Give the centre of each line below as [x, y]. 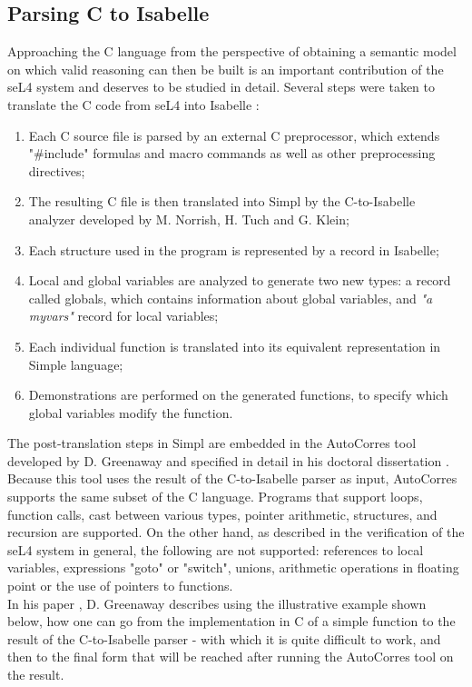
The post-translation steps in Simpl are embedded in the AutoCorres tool [212, 443]
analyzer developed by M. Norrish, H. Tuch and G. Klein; [189, 219]
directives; [57, 170]
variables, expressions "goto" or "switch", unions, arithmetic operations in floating [233, 568]
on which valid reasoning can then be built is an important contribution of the [226, 69]
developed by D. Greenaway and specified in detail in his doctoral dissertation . [228, 460]
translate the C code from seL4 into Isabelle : [133, 104]
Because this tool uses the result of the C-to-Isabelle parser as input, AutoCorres [232, 478]
